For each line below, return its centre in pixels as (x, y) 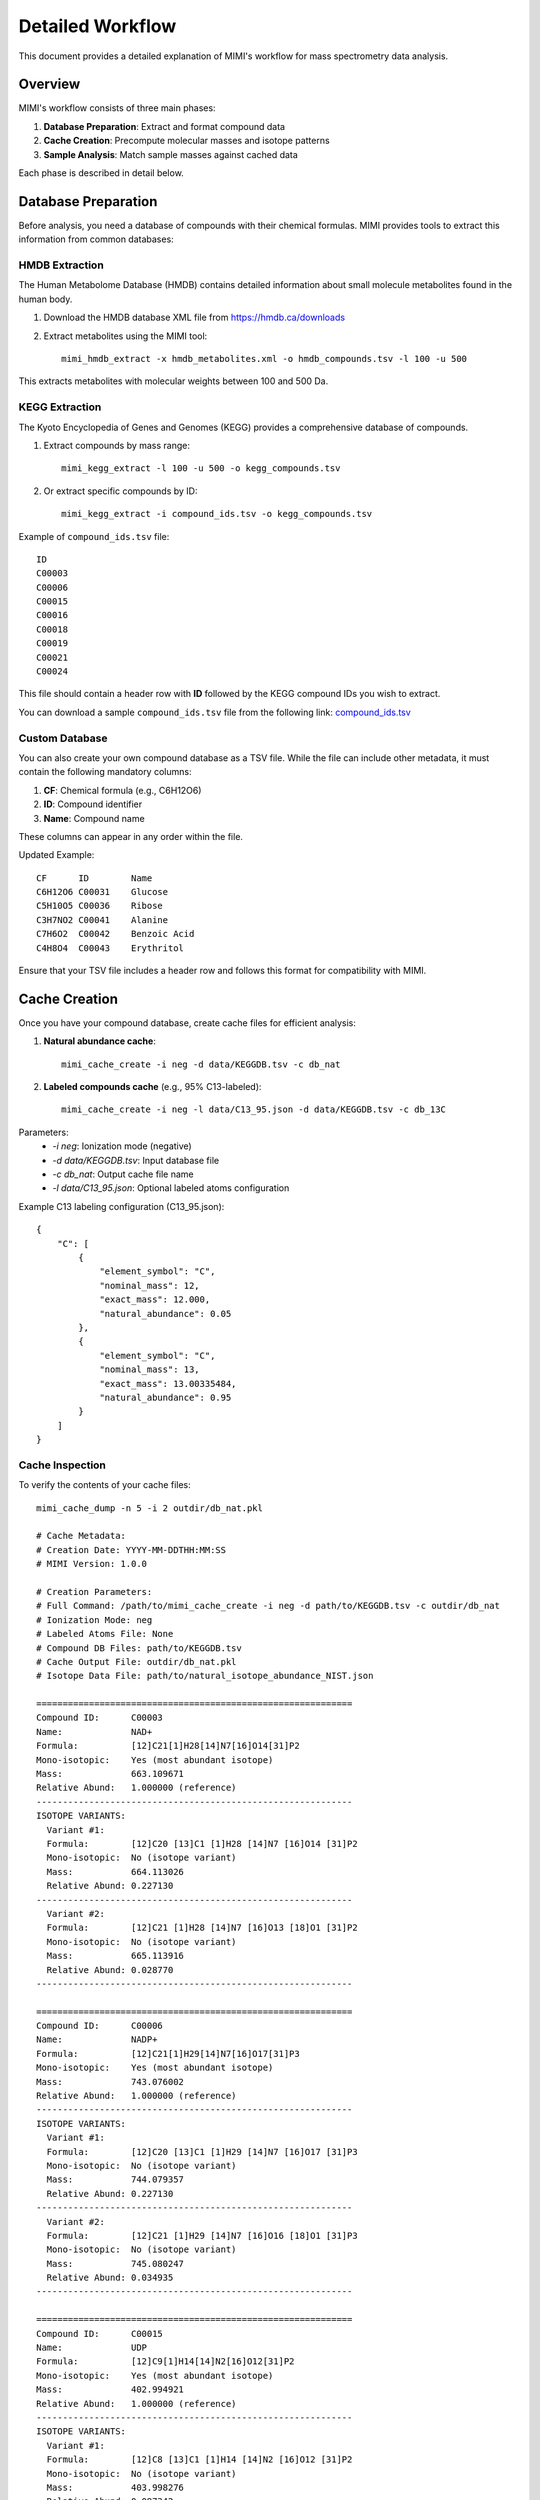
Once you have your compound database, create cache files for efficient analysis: (187, 1022)
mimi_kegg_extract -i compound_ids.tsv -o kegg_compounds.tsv (217, 514)
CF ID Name (94, 878)
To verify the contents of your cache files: (104, 1485)
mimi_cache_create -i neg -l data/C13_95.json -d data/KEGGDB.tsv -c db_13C (254, 1109)
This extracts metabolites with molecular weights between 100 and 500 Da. (173, 381)
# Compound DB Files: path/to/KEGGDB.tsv (139, 1648)
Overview (49, 84)
